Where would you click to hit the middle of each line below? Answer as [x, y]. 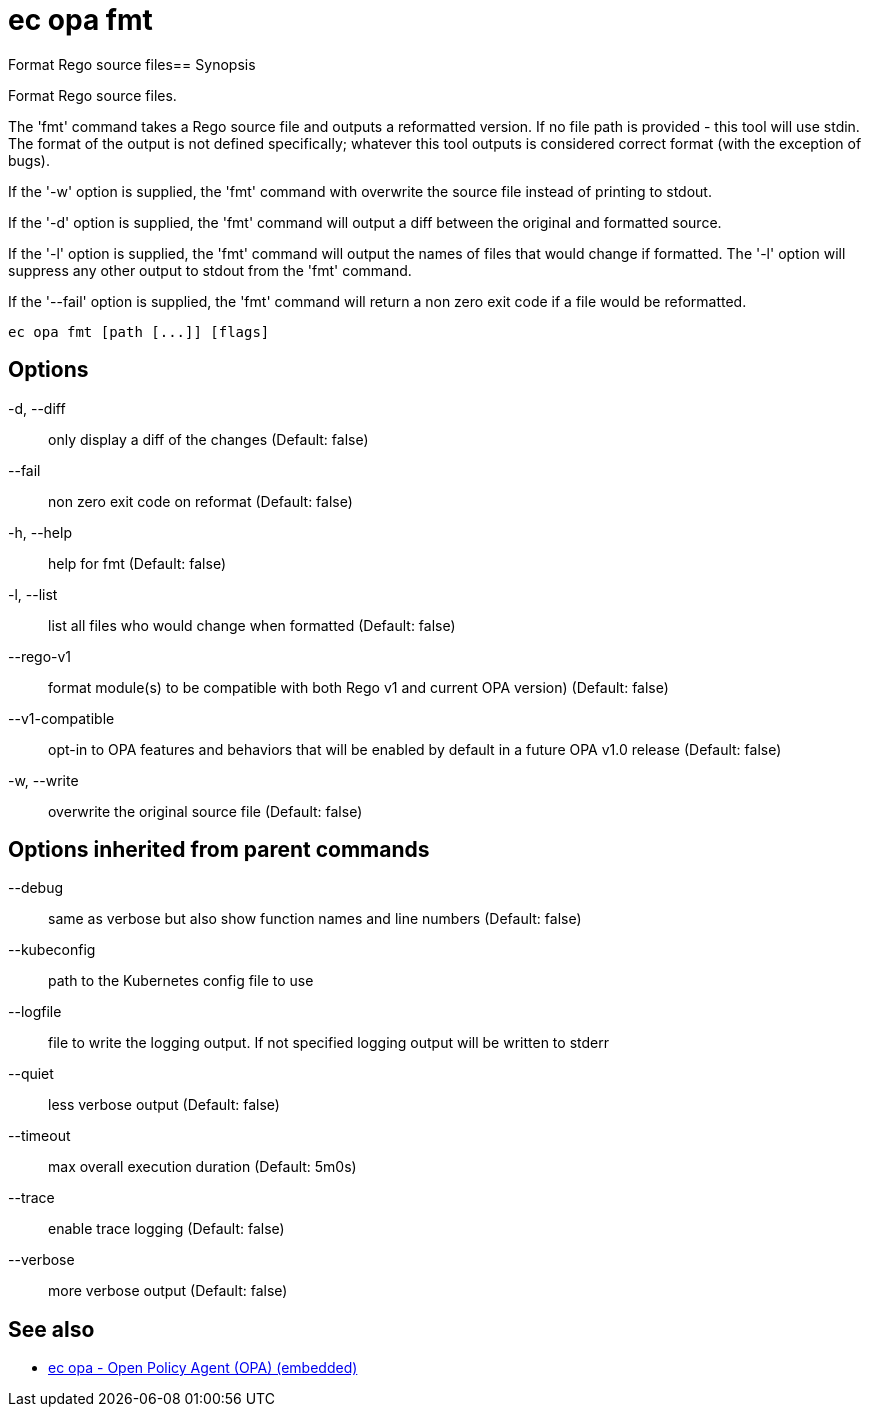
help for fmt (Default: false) [137, 563]
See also [51, 1329]
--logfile [35, 1012]
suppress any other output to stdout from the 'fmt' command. [210, 270]
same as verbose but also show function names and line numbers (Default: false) [315, 919]
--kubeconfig [52, 950]
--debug [36, 888]
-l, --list [33, 594]
